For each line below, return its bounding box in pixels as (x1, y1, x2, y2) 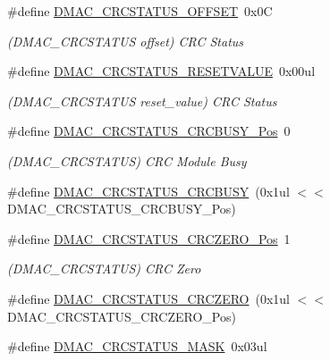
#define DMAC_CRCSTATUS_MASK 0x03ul (7, 337, 267, 356)
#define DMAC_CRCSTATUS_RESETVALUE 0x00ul (7, 62, 316, 80)
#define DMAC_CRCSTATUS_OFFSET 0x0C (7, 2, 273, 20)
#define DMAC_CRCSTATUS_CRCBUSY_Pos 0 (7, 122, 291, 140)
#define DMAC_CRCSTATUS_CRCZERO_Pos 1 (7, 229, 291, 248)
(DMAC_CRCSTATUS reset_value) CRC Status (7, 91, 277, 110)
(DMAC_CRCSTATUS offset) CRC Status (7, 31, 244, 50)
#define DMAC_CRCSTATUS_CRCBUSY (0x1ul (7, 181, 290, 200)
